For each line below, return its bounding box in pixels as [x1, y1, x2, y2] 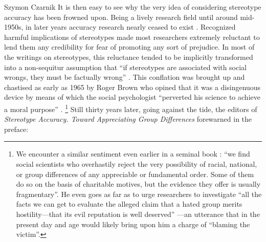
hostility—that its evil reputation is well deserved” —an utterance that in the [16, 208, 260, 219]
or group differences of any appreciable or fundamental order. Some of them [16, 168, 254, 179]
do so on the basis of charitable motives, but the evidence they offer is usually [16, 179, 261, 189]
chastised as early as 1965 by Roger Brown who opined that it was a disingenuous [4, 81, 261, 92]
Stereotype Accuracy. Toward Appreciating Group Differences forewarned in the [4, 114, 252, 124]
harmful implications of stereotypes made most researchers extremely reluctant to [4, 31, 260, 42]
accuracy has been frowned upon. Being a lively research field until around [4, 11, 238, 22]
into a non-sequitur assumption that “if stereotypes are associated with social [4, 61, 247, 72]
